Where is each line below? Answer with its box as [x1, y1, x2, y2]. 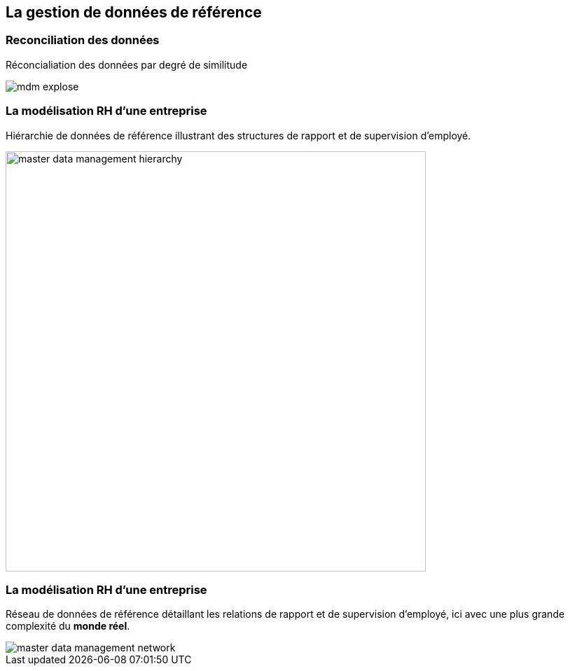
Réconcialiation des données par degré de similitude [6, 58, 248, 71]
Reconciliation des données [6, 33, 160, 48]
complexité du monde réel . [6, 620, 130, 632]
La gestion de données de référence [6, 4, 262, 21]
